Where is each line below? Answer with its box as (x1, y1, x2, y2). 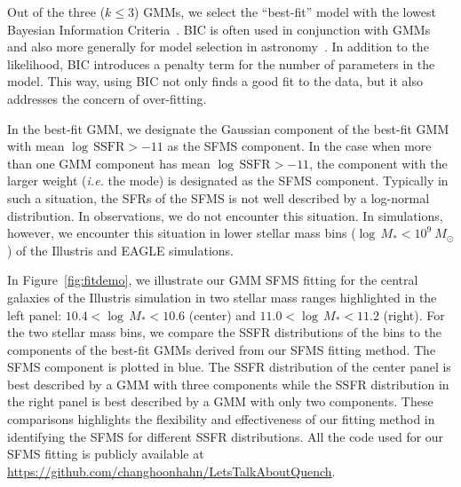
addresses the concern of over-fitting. (7, 89, 207, 107)
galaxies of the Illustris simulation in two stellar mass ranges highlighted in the (7, 287, 437, 306)
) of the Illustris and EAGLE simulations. (7, 240, 234, 259)
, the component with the (309, 153, 448, 172)
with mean (7, 137, 65, 155)
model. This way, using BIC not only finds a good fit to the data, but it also (7, 72, 423, 90)
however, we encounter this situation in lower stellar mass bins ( (7, 224, 356, 242)
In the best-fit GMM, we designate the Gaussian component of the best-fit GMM (7, 119, 449, 137)
